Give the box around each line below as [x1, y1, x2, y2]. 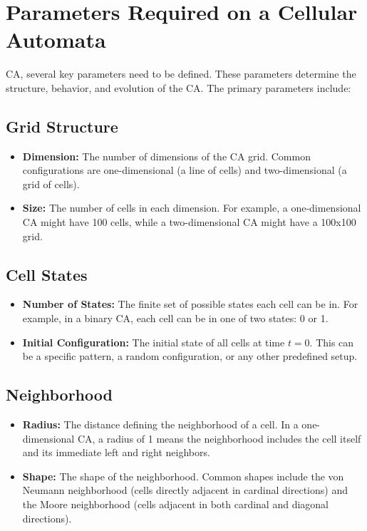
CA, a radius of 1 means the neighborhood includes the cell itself [77, 431, 361, 445]
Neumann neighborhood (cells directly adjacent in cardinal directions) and [22, 483, 348, 498]
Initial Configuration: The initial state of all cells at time [22, 334, 285, 349]
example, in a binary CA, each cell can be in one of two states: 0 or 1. [22, 311, 329, 326]
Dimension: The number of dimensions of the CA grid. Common [22, 148, 311, 163]
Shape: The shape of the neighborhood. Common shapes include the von [22, 468, 344, 483]
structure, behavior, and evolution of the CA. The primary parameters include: [6, 80, 351, 95]
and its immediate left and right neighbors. [22, 445, 210, 460]
